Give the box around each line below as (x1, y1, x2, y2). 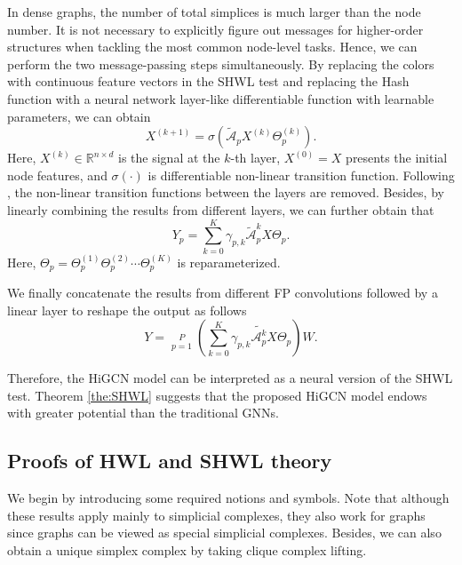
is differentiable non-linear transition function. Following (147, 165, 455, 184)
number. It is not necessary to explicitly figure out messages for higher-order (7, 20, 424, 38)
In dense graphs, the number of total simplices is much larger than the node (7, 3, 421, 20)
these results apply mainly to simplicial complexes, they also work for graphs (7, 505, 426, 524)
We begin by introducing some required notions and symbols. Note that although (7, 489, 450, 507)
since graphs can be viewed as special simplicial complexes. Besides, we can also (7, 523, 442, 542)
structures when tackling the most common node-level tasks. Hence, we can (7, 37, 418, 56)
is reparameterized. (177, 252, 281, 271)
